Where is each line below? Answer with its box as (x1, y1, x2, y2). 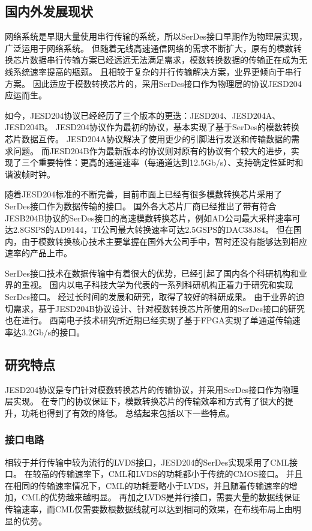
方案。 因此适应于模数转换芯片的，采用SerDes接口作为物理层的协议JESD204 (5, 77, 302, 89)
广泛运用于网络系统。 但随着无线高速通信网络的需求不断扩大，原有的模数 (5, 41, 293, 54)
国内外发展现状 (5, 2, 93, 20)
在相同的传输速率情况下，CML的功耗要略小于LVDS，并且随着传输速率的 (5, 479, 289, 491)
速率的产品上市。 (5, 247, 72, 259)
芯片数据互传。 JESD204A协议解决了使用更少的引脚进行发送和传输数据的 (5, 132, 292, 145)
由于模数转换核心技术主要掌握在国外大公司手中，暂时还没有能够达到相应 (21, 235, 307, 247)
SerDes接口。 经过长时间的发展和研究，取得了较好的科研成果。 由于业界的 (5, 290, 296, 303)
